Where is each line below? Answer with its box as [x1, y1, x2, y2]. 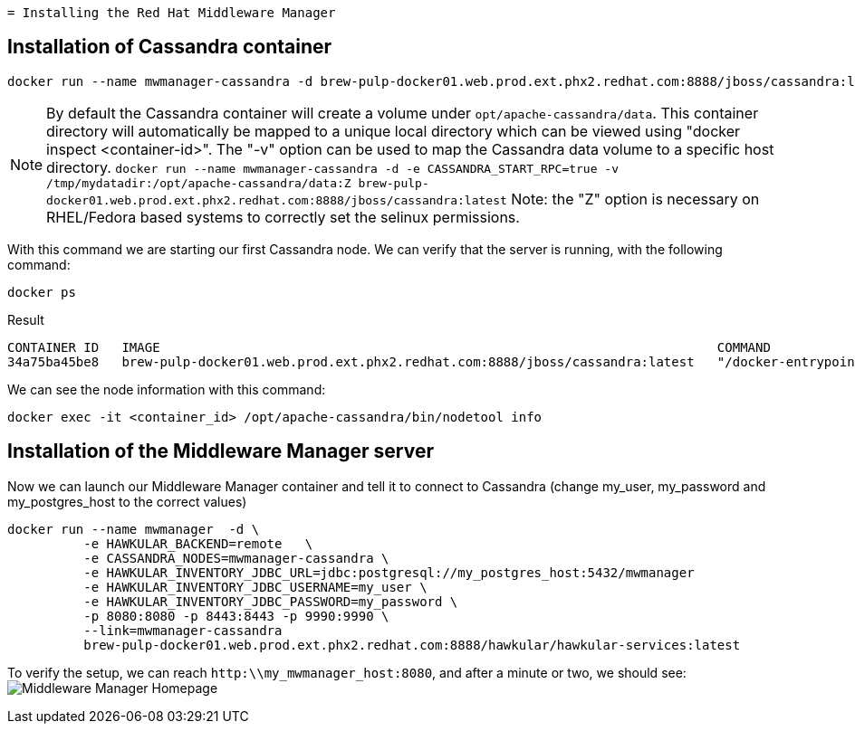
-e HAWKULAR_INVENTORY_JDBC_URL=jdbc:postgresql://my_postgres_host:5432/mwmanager [83, 565, 695, 580]
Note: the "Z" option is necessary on [511, 189, 760, 208]
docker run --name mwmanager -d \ [7, 521, 260, 536]
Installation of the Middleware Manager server [7, 440, 435, 463]
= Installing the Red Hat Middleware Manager [7, 5, 336, 20]
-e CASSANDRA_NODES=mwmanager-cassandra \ [83, 550, 389, 565]
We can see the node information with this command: [7, 381, 326, 397]
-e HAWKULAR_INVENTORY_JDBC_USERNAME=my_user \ [83, 579, 427, 594]
